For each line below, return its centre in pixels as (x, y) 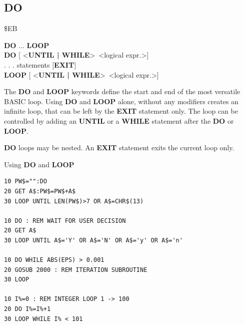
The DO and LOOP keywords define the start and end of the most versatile (122, 91)
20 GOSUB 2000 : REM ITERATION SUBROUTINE (76, 270)
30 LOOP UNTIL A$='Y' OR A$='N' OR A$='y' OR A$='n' (93, 240)
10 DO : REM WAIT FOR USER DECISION (65, 221)
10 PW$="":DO (25, 182)
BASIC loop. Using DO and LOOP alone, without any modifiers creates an (121, 101)
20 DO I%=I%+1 (27, 309)
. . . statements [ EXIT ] (40, 64)
